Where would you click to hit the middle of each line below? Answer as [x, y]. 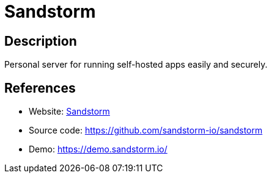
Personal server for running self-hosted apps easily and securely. [136, 65]
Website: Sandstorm [69, 112]
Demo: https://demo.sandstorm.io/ [98, 149]
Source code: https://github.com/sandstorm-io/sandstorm [146, 130]
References [40, 88]
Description [41, 41]
